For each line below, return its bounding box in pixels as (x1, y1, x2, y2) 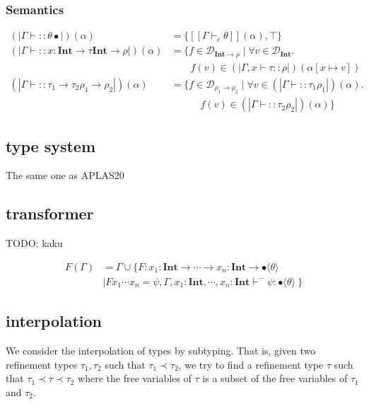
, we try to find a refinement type (178, 357, 324, 371)
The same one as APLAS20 (6, 168, 124, 183)
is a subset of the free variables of (202, 371, 348, 386)
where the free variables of (78, 371, 192, 386)
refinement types (6, 357, 78, 371)
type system (6, 134, 96, 156)
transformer (6, 202, 94, 224)
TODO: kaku (6, 236, 63, 250)
